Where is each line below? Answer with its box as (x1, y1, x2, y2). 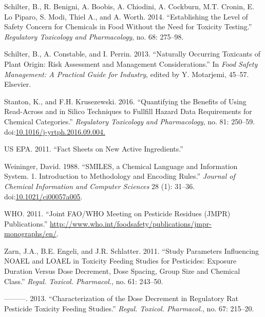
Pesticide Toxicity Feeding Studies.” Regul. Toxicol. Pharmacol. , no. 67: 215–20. (4, 303, 254, 313)
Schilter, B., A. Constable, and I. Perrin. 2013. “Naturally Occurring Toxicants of (4, 48, 260, 59)
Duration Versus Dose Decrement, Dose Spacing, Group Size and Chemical (4, 266, 240, 276)
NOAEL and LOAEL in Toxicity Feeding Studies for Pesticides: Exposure (4, 255, 237, 266)
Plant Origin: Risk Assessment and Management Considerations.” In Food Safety (4, 58, 258, 69)
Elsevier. (4, 79, 31, 89)
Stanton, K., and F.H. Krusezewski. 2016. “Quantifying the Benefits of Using (4, 96, 247, 106)
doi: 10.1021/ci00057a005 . (4, 191, 83, 201)
